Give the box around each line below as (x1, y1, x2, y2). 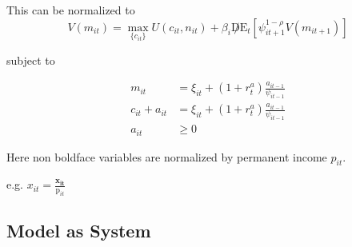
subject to (6, 51, 55, 68)
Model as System (6, 218, 151, 243)
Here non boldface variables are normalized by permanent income (6, 148, 327, 165)
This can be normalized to (6, 2, 135, 18)
